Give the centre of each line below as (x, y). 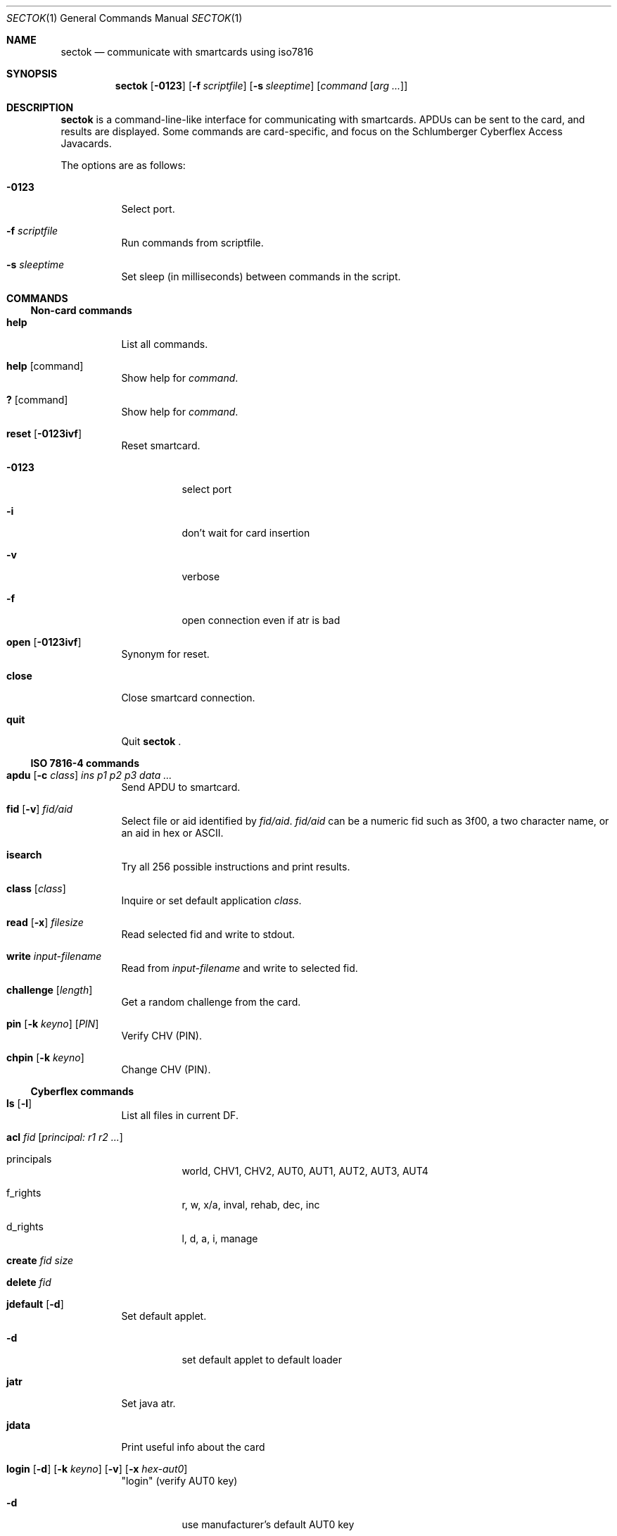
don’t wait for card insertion (246, 533)
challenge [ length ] (50, 990)
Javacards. (86, 143)
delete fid (29, 1282)
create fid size (40, 1260)
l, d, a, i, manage (220, 1238)
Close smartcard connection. (188, 698)
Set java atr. (148, 1403)
